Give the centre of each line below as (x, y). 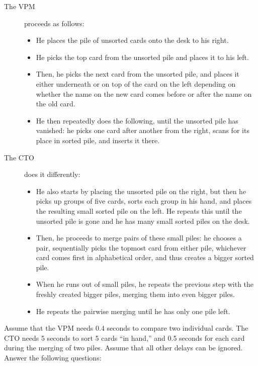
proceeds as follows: (54, 23)
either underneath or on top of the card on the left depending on (136, 83)
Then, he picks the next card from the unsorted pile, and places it (138, 74)
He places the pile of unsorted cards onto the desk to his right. (132, 40)
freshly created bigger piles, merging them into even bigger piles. (135, 294)
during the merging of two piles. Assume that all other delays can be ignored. (123, 348)
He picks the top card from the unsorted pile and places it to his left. (142, 57)
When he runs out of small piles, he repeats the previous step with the (145, 284)
